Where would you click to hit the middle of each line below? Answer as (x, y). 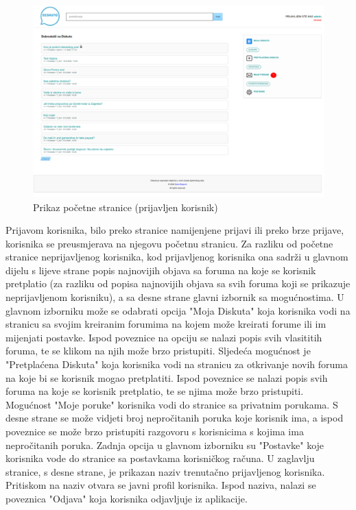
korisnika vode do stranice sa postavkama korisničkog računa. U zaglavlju (160, 458)
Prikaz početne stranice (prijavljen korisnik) (126, 207)
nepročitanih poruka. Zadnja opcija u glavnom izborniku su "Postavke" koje (165, 445)
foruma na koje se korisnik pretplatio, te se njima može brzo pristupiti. (155, 391)
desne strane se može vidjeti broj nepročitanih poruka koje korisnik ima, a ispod (175, 418)
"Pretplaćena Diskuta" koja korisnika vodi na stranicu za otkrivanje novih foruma (177, 364)
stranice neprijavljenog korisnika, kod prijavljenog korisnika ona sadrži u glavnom (177, 257)
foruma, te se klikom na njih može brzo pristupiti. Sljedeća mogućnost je (158, 351)
